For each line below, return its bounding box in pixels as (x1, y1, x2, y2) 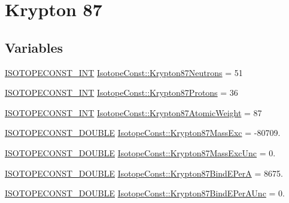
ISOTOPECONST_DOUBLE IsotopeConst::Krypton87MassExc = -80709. (5, 126, 281, 139)
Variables (5, 38, 63, 56)
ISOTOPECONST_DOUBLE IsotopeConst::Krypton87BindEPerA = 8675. (5, 166, 283, 179)
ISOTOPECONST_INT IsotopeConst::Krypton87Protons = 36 (5, 86, 238, 99)
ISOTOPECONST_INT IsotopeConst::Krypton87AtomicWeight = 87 (5, 106, 262, 119)
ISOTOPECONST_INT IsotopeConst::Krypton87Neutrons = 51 (5, 66, 243, 78)
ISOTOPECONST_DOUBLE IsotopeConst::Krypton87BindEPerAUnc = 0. (5, 187, 285, 199)
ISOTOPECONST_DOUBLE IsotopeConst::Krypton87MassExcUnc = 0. (5, 146, 276, 159)
